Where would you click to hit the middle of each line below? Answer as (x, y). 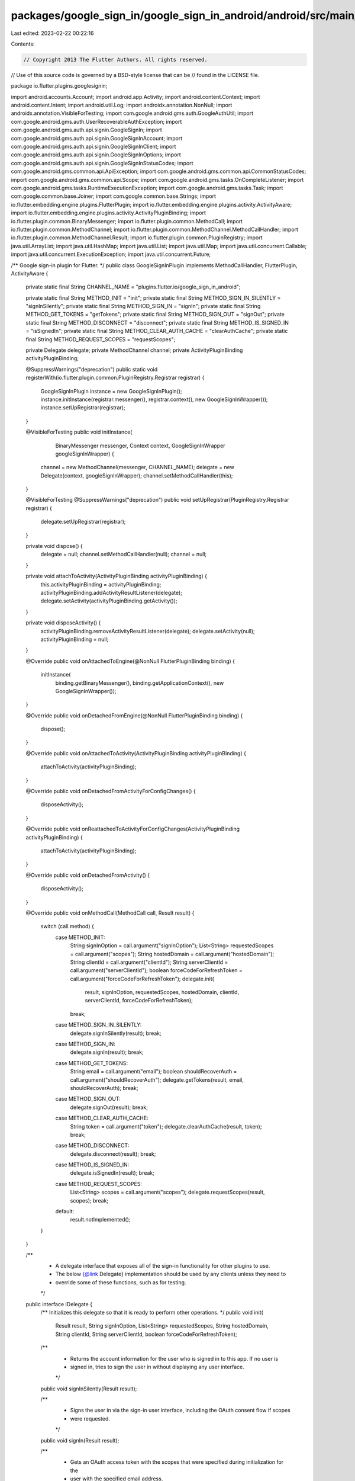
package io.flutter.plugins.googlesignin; (59, 86)
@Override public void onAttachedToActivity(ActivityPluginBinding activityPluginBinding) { (136, 753)
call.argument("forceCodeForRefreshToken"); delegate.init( (142, 979)
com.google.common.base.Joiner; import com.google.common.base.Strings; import (113, 196)
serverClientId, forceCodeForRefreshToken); (139, 1001)
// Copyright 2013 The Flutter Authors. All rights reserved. (115, 60)
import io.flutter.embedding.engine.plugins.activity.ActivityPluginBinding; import (109, 213)
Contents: (23, 44)
